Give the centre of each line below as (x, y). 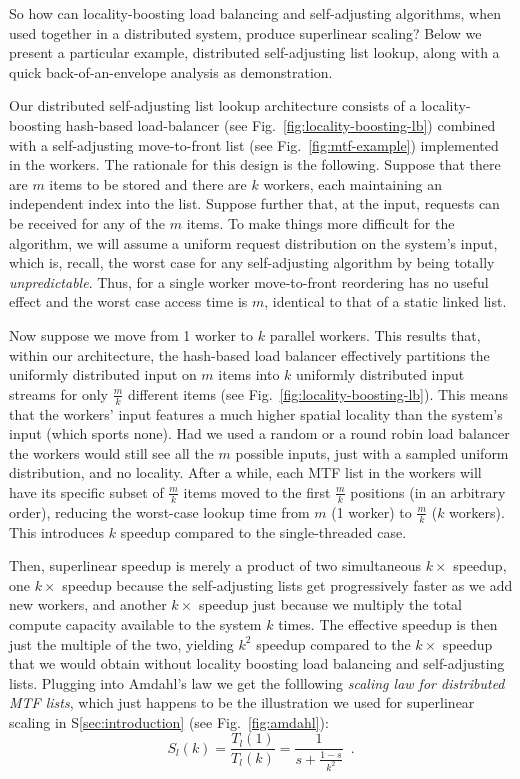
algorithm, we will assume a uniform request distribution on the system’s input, (253, 242)
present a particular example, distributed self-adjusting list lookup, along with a (254, 52)
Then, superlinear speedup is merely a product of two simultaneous (215, 565)
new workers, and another (88, 604)
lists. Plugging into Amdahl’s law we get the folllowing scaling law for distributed (257, 682)
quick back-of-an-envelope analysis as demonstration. (171, 71)
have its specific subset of (86, 491)
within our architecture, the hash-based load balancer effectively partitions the (249, 354)
